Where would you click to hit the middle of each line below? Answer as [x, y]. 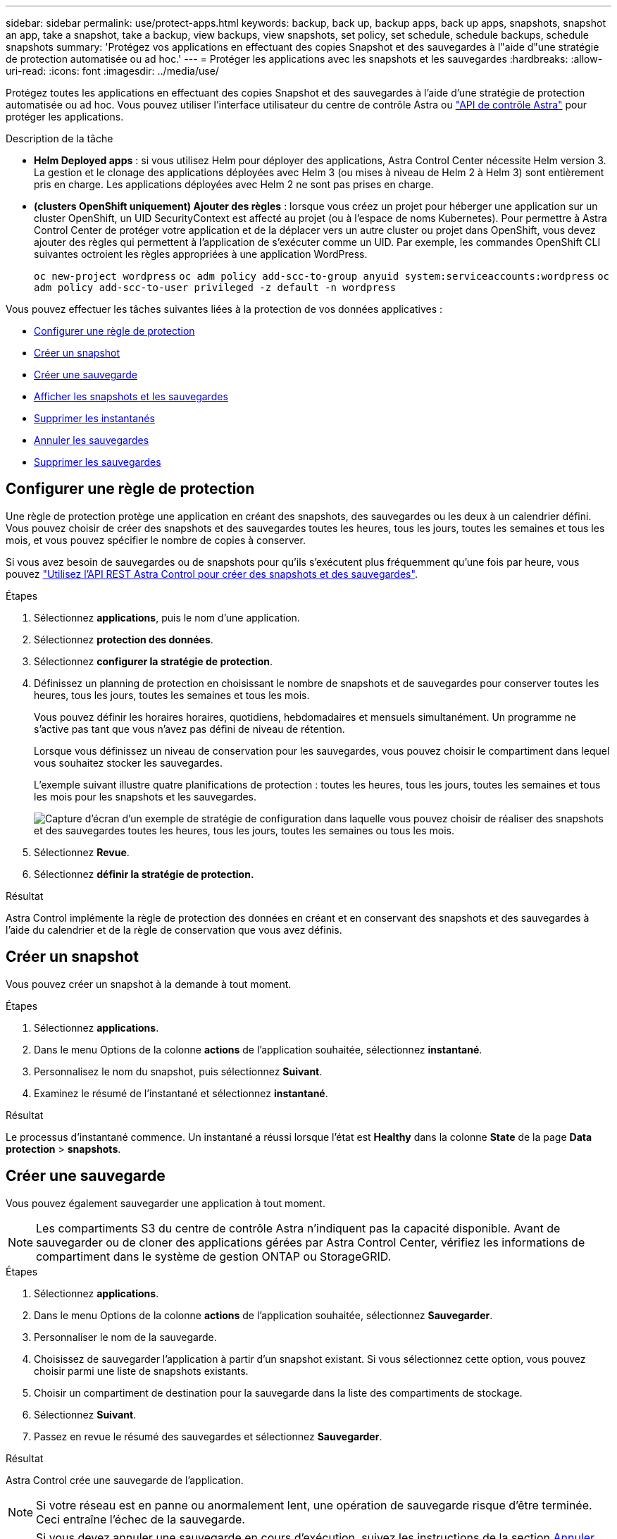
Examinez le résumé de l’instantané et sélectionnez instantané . [181, 1093]
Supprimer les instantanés [94, 418]
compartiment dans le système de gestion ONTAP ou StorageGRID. [214, 1256]
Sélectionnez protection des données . [124, 639]
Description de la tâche [60, 138]
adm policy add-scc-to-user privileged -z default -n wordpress [215, 288]
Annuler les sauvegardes [92, 440]
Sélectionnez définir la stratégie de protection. [144, 874]
